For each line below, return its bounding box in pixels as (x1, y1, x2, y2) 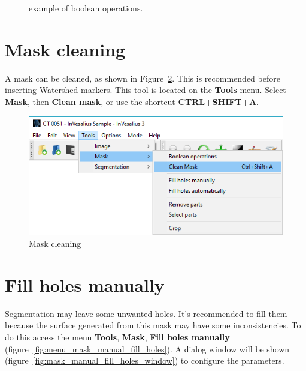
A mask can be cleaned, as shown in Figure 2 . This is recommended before (5, 71, 280, 84)
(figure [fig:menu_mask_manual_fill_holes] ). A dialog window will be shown (5, 342, 290, 355)
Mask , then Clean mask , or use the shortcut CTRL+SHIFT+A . (5, 95, 259, 107)
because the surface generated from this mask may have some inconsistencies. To (5, 319, 301, 331)
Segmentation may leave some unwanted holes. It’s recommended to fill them (5, 307, 287, 319)
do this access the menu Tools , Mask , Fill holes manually (5, 330, 230, 343)
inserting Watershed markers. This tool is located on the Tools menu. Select (5, 83, 286, 96)
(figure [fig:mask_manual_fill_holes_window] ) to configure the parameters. (5, 354, 284, 367)
